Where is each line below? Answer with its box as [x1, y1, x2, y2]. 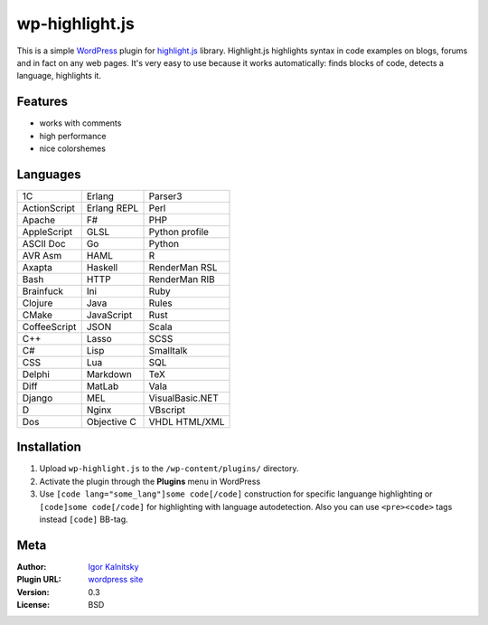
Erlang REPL [86, 202, 139, 214]
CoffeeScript [22, 320, 77, 333]
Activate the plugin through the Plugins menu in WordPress [39, 476, 261, 487]
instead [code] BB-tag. [39, 514, 128, 525]
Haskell [86, 260, 118, 273]
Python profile [148, 225, 210, 238]
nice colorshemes [39, 143, 106, 154]
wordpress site [88, 574, 144, 585]
